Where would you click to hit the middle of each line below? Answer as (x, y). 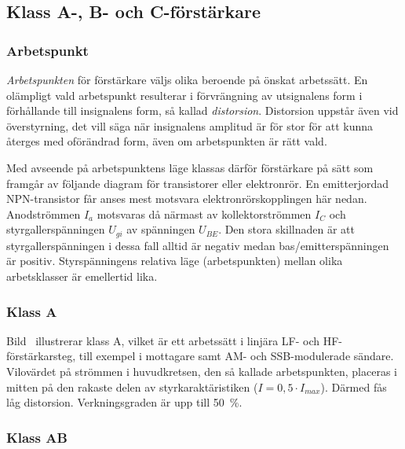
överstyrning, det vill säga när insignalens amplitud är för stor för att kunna (190, 125)
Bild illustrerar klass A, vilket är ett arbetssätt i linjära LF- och (163, 340)
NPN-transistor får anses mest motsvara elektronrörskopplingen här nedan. (187, 199)
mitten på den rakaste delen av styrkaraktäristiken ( (132, 386)
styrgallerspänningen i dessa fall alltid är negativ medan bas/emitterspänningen (198, 245)
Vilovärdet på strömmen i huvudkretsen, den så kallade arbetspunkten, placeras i (202, 371)
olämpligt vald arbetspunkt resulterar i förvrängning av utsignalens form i (184, 95)
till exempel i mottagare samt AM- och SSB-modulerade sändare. (236, 356)
